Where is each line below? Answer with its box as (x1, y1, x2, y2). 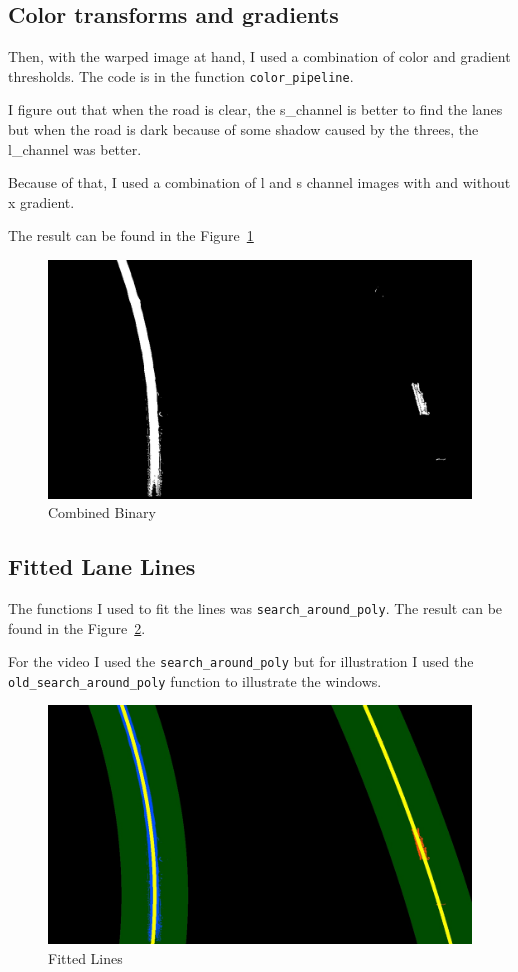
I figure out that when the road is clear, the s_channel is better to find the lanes (8, 99, 503, 120)
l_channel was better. (8, 138, 142, 159)
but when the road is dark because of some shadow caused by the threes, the (8, 119, 479, 140)
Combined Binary (48, 502, 156, 523)
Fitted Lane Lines (8, 551, 196, 582)
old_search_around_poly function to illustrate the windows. (8, 670, 382, 691)
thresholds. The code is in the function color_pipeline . (8, 65, 354, 86)
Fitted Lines (48, 947, 123, 968)
